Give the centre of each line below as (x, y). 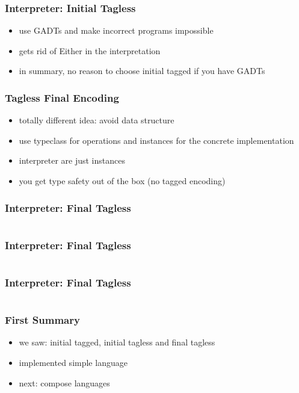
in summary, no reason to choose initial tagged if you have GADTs (142, 71)
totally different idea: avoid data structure (97, 120)
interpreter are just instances (72, 160)
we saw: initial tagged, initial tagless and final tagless (117, 342)
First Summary (42, 320)
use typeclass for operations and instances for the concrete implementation (156, 140)
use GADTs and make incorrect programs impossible (116, 30)
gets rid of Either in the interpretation (90, 50)
